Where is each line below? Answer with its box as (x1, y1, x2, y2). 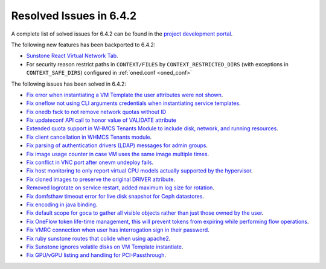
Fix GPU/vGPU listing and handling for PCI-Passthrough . (26, 252, 166, 259)
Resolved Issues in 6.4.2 (11, 9, 137, 22)
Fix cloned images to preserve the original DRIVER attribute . (26, 176, 175, 183)
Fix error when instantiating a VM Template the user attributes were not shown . (26, 91, 223, 98)
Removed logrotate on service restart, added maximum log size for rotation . (26, 184, 214, 191)
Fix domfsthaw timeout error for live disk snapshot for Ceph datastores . (26, 192, 205, 200)
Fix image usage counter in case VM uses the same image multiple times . (26, 150, 209, 157)
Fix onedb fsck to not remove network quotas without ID (26, 108, 167, 115)
